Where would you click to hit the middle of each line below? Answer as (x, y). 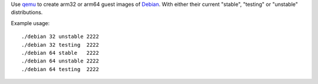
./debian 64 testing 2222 (60, 69)
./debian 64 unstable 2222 (60, 61)
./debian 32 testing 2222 (60, 45)
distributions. (27, 12)
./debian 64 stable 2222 (60, 53)
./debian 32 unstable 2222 (60, 37)
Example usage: (30, 23)
